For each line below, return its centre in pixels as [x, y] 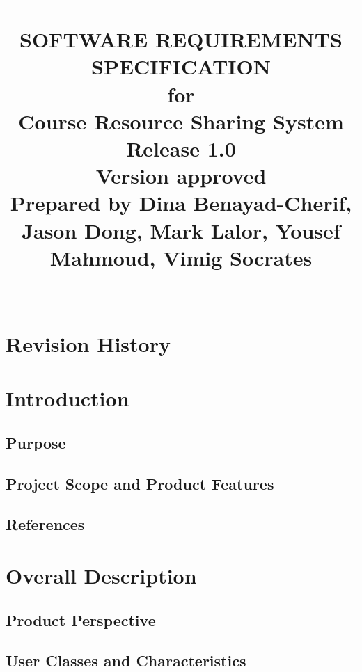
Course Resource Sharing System [181, 121]
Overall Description [101, 575]
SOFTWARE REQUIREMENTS [181, 39]
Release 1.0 [181, 148]
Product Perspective [81, 619]
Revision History [88, 343]
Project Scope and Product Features [140, 483]
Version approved [181, 176]
